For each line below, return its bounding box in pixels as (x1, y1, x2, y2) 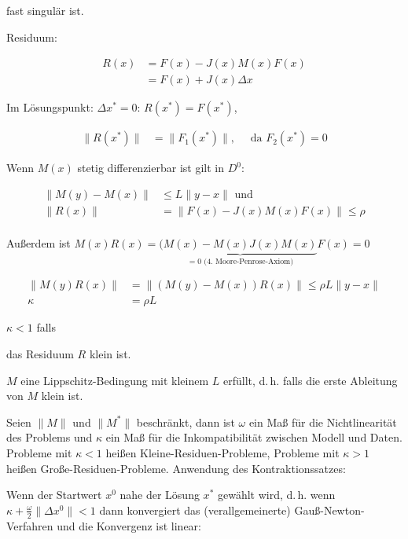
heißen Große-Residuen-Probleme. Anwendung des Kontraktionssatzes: (6, 460, 346, 476)
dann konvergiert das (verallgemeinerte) (99, 501, 291, 518)
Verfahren (6, 517, 53, 533)
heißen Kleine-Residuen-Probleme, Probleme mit (105, 445, 340, 461)
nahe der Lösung (119, 486, 200, 503)
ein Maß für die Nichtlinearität (248, 413, 397, 430)
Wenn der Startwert (6, 486, 102, 503)
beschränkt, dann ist (136, 413, 235, 430)
